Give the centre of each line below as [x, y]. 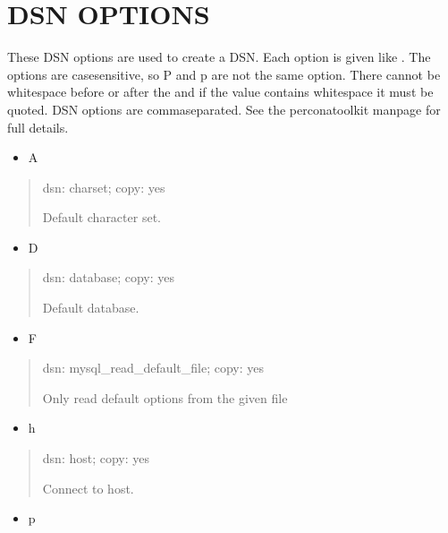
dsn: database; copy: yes [109, 277]
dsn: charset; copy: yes [104, 187]
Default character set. [101, 217]
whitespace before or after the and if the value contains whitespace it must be [220, 92]
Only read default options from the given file [165, 397]
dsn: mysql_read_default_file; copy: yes [153, 368]
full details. [38, 127]
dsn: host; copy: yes [96, 458]
